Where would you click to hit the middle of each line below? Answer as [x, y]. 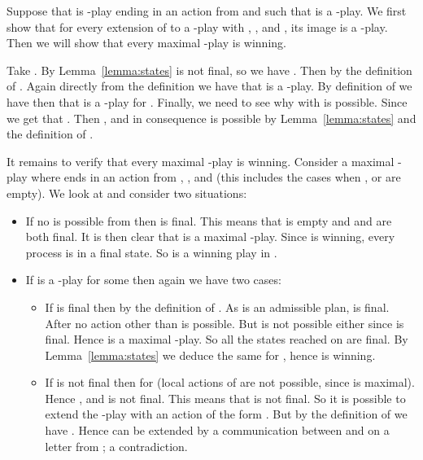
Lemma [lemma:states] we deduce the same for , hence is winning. [210, 355]
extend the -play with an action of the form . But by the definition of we [226, 414]
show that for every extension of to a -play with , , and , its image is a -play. [197, 26]
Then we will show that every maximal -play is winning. [146, 43]
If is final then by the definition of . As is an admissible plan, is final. [217, 307]
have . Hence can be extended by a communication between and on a [217, 430]
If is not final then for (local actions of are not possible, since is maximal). [230, 382]
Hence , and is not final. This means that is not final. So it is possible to [225, 398]
